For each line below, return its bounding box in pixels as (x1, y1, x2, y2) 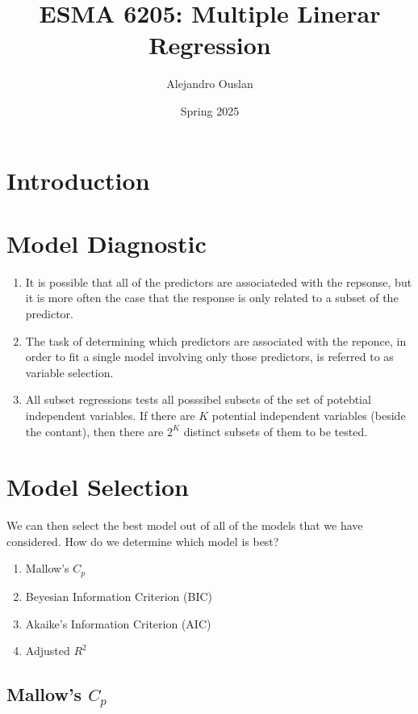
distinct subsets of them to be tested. (183, 422, 368, 439)
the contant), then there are (25, 422, 164, 439)
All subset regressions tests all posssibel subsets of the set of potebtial (25, 391, 371, 408)
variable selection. (25, 363, 114, 380)
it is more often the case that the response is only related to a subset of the (25, 289, 399, 306)
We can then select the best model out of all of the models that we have (6, 517, 363, 534)
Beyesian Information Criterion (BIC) (25, 587, 212, 604)
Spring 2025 (180, 102, 240, 119)
